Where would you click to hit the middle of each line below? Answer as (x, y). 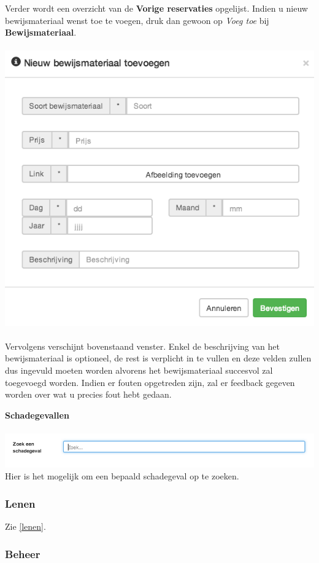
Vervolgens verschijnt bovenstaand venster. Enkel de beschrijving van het (142, 346)
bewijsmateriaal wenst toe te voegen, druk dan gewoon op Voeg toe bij (137, 20)
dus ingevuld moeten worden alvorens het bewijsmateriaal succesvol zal (139, 370)
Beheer (23, 553)
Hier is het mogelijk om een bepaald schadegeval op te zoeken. (122, 476)
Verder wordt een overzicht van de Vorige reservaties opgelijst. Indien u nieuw (156, 8)
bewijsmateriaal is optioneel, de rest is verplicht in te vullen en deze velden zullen (158, 358)
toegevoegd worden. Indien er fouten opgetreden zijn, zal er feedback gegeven (150, 382)
